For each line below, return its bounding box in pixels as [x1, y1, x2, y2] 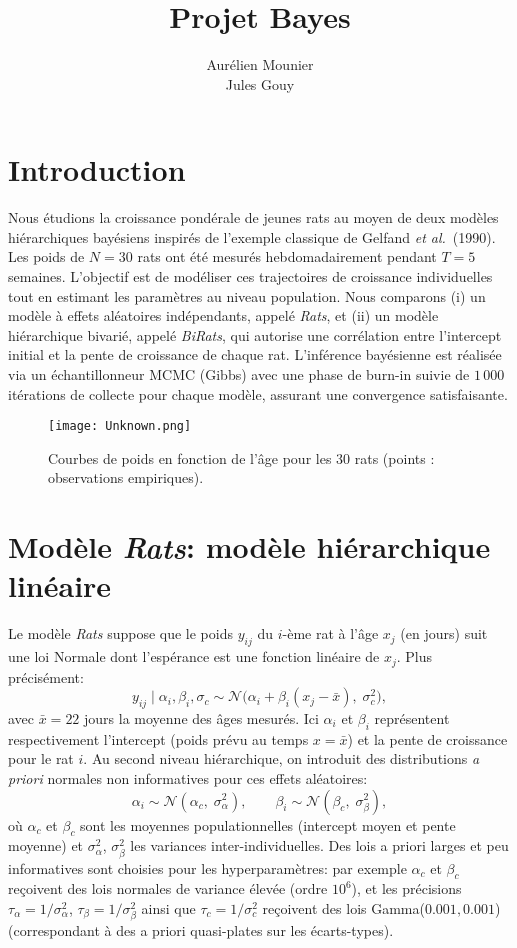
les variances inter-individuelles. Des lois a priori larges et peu [130, 835, 509, 856]
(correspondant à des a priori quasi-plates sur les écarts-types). [8, 920, 394, 941]
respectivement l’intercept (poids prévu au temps [8, 728, 309, 749]
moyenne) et [8, 835, 84, 856]
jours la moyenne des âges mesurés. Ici [84, 707, 319, 728]
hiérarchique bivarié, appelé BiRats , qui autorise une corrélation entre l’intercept [8, 324, 502, 345]
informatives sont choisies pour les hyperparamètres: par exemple [8, 857, 407, 878]
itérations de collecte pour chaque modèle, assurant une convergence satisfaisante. [8, 383, 508, 404]
